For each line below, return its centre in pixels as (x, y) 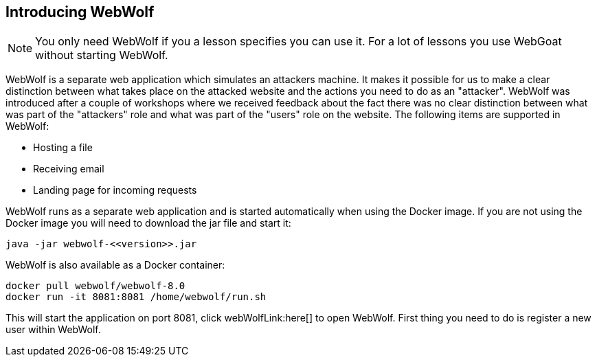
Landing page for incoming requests (115, 190)
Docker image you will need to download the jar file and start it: (148, 223)
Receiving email (69, 169)
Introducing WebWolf (80, 12)
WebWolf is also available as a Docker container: (115, 265)
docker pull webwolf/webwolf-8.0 (95, 286)
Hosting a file (63, 148)
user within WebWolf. (53, 330)
